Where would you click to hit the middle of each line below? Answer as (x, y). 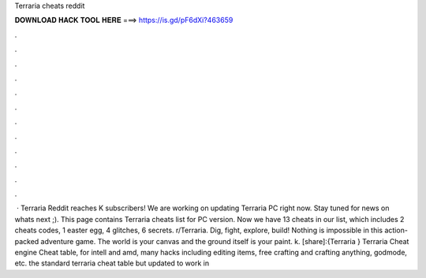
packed (27, 241)
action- (396, 230)
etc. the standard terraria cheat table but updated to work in (112, 263)
